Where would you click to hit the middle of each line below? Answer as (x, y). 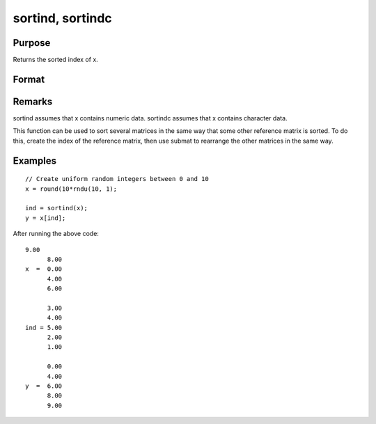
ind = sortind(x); (57, 208)
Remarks (33, 101)
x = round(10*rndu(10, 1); (71, 189)
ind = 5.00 (44, 328)
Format (29, 79)
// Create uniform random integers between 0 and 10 (117, 179)
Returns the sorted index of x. (56, 60)
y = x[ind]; (46, 218)
